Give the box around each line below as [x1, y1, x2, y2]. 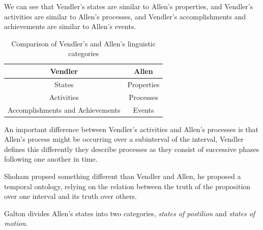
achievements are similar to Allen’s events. [4, 21, 136, 32]
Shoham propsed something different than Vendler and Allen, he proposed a [4, 170, 241, 181]
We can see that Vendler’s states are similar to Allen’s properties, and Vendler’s [4, 1, 253, 11]
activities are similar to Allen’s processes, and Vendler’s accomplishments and [4, 11, 246, 21]
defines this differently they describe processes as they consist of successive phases [4, 143, 259, 154]
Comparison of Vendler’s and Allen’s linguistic [11, 38, 156, 48]
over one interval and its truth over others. [4, 191, 137, 201]
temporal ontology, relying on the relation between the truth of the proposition [4, 181, 251, 191]
